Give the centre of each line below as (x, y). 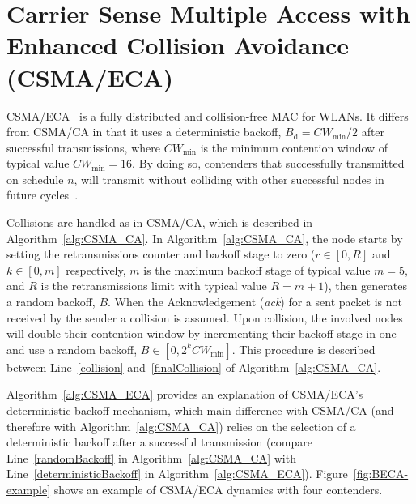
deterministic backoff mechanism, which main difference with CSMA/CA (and (200, 410)
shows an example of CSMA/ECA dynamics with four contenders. (218, 489)
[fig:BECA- (381, 474)
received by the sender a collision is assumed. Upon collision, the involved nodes (205, 317)
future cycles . (42, 195)
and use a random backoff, (72, 349)
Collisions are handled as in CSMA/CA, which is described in (160, 222)
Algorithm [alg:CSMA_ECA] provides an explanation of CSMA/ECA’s (185, 394)
